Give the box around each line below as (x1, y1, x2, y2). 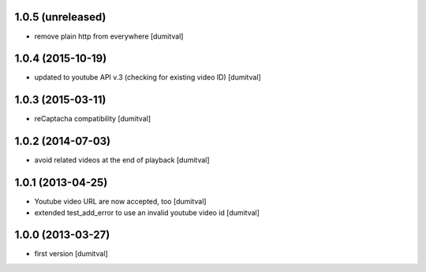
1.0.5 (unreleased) (14, 10, 106, 24)
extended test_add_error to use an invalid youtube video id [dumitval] (34, 207, 260, 217)
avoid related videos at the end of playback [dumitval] (34, 155, 210, 165)
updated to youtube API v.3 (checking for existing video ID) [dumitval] (34, 73, 262, 82)
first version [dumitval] (34, 249, 108, 259)
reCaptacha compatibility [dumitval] (34, 114, 151, 124)
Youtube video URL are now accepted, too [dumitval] (34, 197, 207, 207)
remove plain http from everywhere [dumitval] (34, 32, 184, 41)
